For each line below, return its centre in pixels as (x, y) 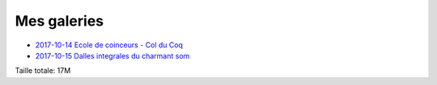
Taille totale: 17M (43, 71)
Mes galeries (59, 21)
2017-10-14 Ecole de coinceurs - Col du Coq (109, 45)
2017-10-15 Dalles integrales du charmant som (112, 55)
